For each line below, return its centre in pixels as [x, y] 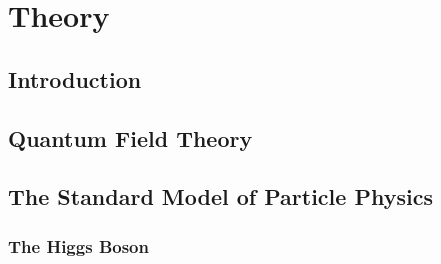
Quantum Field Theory [130, 137]
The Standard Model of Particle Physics [220, 196]
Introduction [75, 78]
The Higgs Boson [78, 245]
